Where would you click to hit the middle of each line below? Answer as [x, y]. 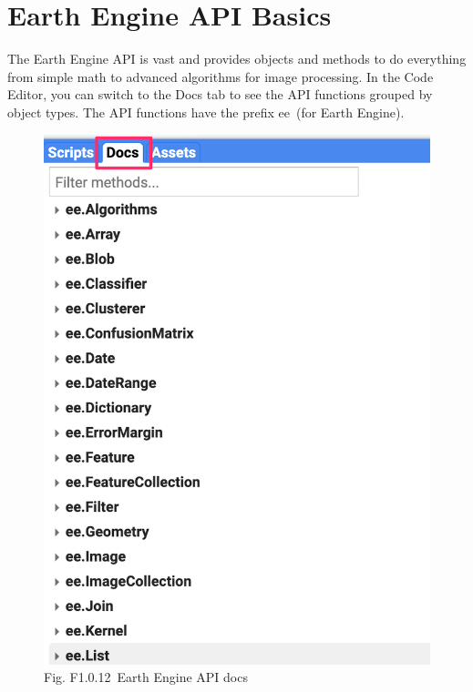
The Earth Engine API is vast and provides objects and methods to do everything [237, 59]
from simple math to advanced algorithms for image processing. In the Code [221, 76]
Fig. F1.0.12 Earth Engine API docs [146, 677]
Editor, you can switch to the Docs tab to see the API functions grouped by [220, 94]
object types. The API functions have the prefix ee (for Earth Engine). [206, 112]
